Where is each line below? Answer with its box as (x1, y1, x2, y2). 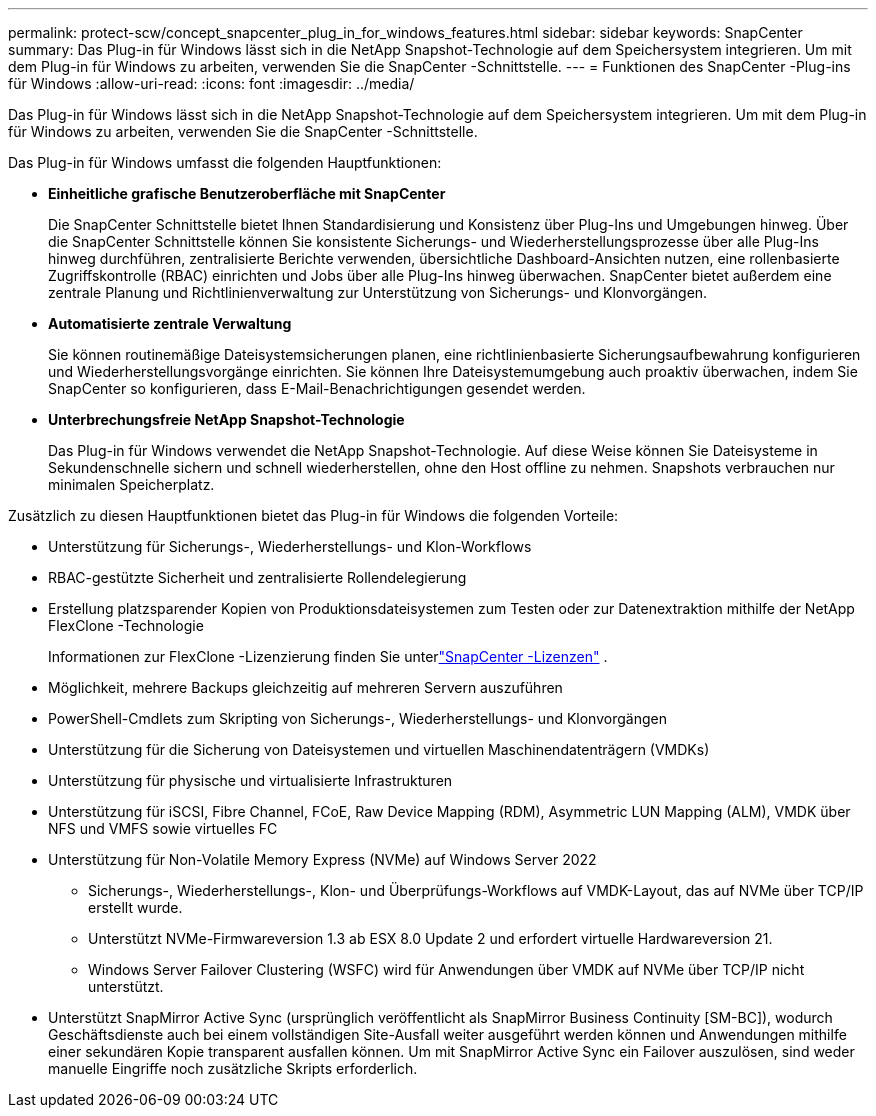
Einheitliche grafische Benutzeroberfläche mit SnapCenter (48, 185, 446, 202)
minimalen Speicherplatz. (48, 476, 215, 493)
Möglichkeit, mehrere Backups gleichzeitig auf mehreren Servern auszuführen (48, 679, 563, 696)
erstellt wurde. (88, 899, 183, 916)
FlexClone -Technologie (48, 617, 204, 634)
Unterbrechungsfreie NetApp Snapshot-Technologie (48, 411, 405, 428)
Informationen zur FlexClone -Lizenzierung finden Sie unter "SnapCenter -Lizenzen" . (48, 648, 608, 665)
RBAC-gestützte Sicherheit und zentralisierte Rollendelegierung (48, 569, 467, 586)
